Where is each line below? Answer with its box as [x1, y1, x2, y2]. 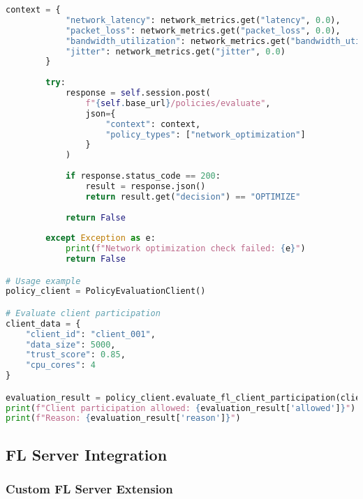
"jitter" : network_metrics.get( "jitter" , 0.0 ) [65, 46, 286, 57]
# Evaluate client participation [6, 308, 161, 318]
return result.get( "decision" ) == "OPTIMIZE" [85, 191, 301, 202]
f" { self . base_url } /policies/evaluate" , [85, 98, 271, 108]
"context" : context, [105, 119, 201, 129]
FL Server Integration [6, 443, 168, 465]
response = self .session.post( [65, 88, 211, 98]
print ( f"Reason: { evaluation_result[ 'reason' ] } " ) [6, 413, 241, 424]
